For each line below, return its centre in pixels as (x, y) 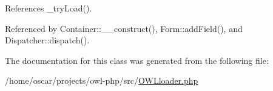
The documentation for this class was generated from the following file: (137, 60)
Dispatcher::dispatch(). (47, 40)
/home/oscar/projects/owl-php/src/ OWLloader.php (102, 80)
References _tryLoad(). (49, 8)
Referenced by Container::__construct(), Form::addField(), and (124, 28)
